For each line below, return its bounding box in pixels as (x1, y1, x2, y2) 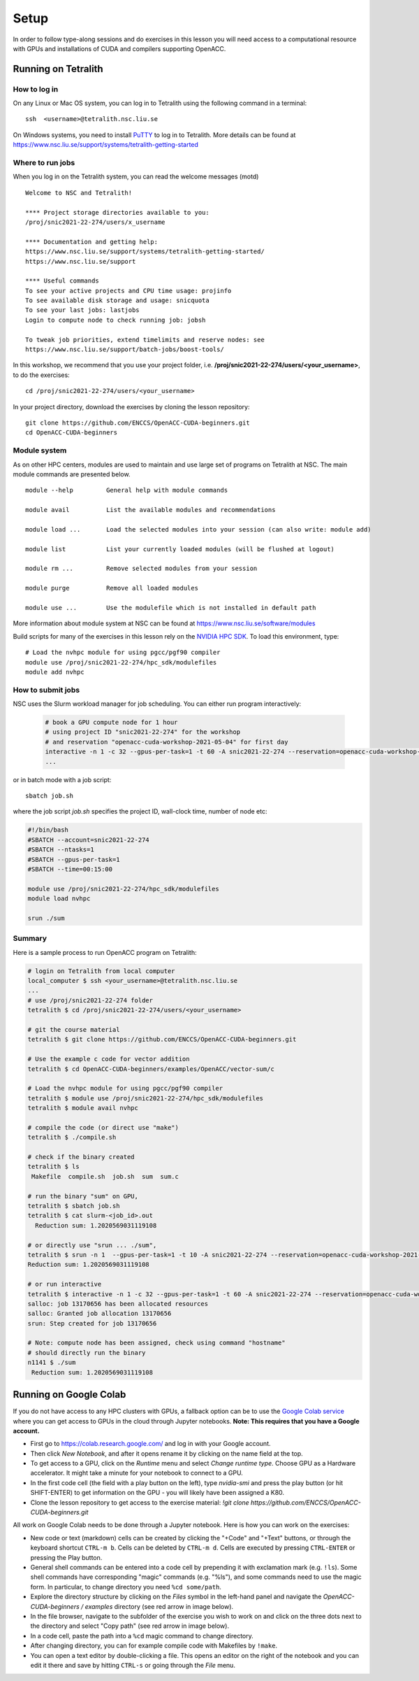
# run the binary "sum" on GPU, (27, 1192, 139, 1200)
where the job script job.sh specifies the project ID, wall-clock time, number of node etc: (13, 807, 267, 816)
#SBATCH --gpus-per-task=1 (27, 856, 120, 863)
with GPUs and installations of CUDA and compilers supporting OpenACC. (13, 44, 226, 52)
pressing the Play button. (30, 1553, 103, 1561)
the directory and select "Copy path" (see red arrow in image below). (30, 1622, 230, 1630)
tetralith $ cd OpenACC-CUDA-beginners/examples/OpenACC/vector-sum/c (27, 1065, 275, 1073)
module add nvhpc (25, 668, 84, 676)
